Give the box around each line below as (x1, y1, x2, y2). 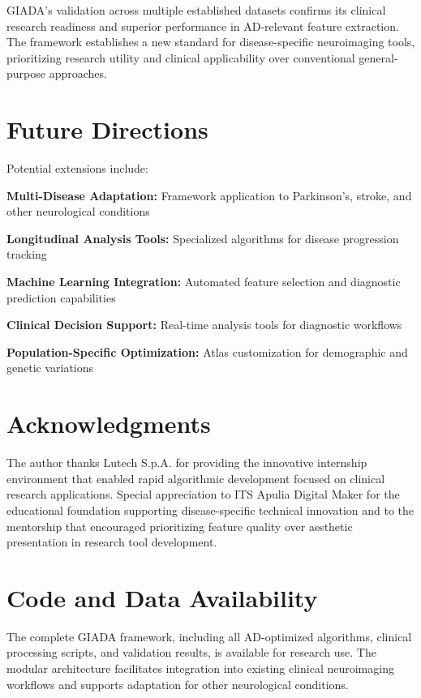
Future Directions (6, 113, 208, 146)
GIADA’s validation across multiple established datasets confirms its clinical (6, 2, 386, 18)
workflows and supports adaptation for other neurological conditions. (6, 675, 349, 692)
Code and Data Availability (6, 580, 318, 614)
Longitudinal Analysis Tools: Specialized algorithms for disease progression (6, 229, 399, 246)
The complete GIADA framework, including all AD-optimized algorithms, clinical (6, 627, 412, 644)
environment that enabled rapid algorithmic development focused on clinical (6, 469, 385, 486)
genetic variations (6, 359, 94, 376)
